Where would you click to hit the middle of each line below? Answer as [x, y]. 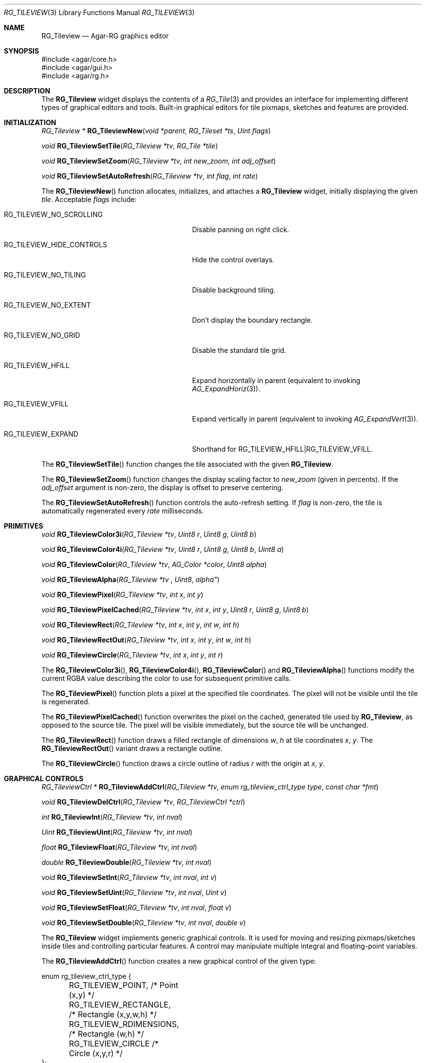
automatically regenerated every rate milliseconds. [123, 511]
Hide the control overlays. [233, 260]
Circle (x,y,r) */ [96, 1053]
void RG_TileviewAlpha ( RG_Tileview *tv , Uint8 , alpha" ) [131, 579]
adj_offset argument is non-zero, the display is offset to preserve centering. [162, 487]
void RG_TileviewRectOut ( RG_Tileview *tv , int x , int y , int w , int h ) [146, 640]
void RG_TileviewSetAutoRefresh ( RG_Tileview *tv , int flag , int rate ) [150, 176]
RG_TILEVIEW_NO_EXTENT [47, 305]
